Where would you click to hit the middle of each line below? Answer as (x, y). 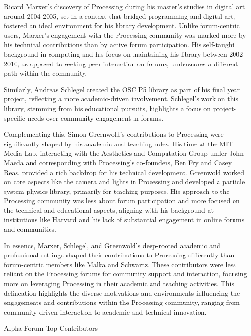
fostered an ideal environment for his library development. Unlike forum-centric (122, 25)
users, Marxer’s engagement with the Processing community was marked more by (125, 35)
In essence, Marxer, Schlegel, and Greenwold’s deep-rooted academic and (112, 245)
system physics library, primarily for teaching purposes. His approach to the (117, 191)
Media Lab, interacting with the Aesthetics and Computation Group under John (124, 153)
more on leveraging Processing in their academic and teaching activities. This (119, 283)
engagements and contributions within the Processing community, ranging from (122, 302)
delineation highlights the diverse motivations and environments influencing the (122, 293)
